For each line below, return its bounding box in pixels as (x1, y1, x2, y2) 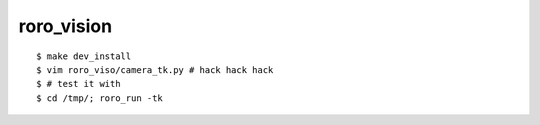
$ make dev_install (36, 50, 132, 62)
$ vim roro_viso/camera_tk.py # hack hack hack (36, 64, 274, 75)
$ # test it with (36, 78, 121, 90)
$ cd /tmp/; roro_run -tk (36, 92, 164, 104)
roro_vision (18, 15, 113, 37)
